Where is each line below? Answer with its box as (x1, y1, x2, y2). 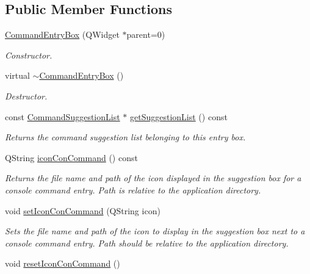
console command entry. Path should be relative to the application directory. (5, 236, 289, 249)
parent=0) (126, 28, 165, 41)
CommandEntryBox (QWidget (5, 28, 120, 41)
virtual (5, 69, 30, 82)
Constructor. (5, 48, 52, 61)
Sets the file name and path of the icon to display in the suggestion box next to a (5, 225, 305, 237)
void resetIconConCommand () (5, 257, 120, 270)
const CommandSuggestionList (5, 110, 120, 123)
